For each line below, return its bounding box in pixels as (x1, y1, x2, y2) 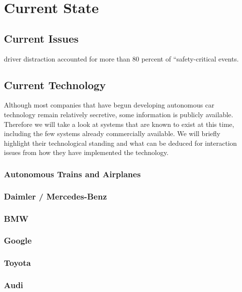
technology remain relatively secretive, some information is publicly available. (4, 109, 233, 119)
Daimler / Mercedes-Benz (4, 190, 107, 202)
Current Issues (4, 31, 79, 46)
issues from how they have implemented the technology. (4, 147, 169, 157)
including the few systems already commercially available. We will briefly (4, 128, 221, 138)
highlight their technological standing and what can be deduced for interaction (4, 138, 237, 148)
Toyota (4, 257, 31, 269)
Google (4, 234, 32, 246)
